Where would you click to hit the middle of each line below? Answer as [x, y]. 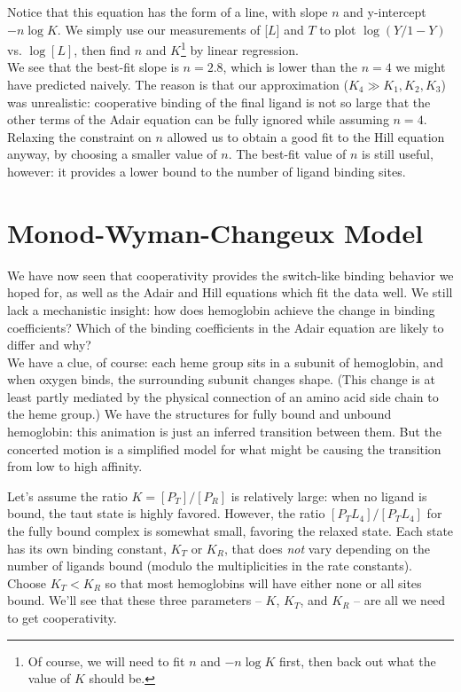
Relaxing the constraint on [79, 136]
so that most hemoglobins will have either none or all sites [263, 582]
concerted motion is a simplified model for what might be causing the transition [224, 448]
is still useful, [398, 154]
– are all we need [400, 600]
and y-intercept [385, 12]
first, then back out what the [357, 661]
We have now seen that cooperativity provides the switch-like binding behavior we [230, 275]
